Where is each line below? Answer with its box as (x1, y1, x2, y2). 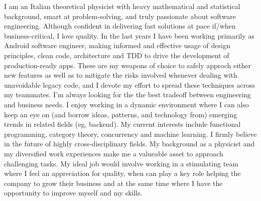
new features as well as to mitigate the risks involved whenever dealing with (4, 70, 237, 80)
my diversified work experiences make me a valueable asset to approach (4, 148, 223, 158)
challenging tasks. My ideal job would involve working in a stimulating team (4, 158, 238, 168)
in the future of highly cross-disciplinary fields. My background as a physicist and (4, 138, 255, 149)
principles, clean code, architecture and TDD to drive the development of (4, 50, 229, 60)
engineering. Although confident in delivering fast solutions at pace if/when (4, 21, 236, 31)
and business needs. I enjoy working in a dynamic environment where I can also (4, 99, 249, 109)
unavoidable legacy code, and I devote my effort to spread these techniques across (4, 79, 255, 90)
